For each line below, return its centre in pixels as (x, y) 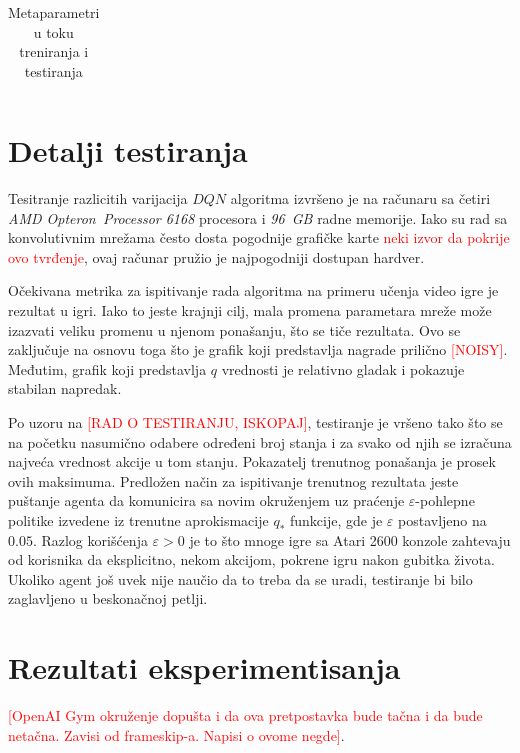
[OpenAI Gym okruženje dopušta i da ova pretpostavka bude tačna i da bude (245, 715)
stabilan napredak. (65, 388)
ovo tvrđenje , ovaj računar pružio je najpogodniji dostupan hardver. (216, 256)
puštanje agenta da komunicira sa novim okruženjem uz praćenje (206, 500)
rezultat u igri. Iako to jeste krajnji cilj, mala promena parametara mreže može (250, 309)
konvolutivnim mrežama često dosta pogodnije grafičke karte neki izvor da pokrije (259, 237)
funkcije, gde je (336, 519)
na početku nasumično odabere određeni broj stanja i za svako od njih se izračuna (260, 441)
